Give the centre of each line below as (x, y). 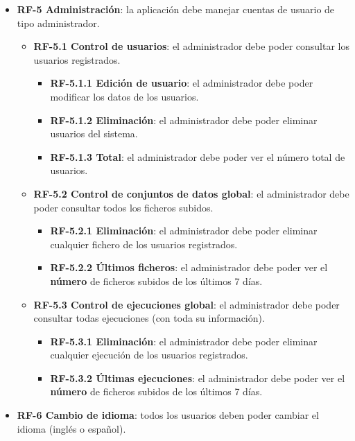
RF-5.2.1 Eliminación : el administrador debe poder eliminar (184, 231)
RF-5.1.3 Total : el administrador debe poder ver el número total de (198, 156)
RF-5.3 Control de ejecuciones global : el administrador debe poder (187, 304)
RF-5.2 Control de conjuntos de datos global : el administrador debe (191, 193)
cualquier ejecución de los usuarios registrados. (149, 355)
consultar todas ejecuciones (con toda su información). (149, 318)
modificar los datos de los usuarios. (124, 96)
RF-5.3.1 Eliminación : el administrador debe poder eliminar (184, 341)
